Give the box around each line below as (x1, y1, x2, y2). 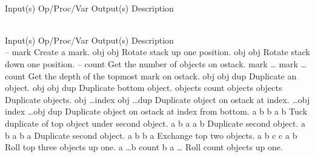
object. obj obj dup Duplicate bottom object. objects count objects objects (5, 81, 282, 94)
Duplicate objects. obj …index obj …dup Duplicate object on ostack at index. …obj (5, 93, 310, 105)
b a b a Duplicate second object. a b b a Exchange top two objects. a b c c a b (5, 129, 297, 141)
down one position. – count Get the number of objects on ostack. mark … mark (5, 57, 298, 70)
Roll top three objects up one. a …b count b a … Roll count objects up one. (5, 141, 283, 153)
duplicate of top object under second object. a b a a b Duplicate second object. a (5, 116, 305, 129)
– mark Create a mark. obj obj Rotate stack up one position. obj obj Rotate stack (5, 45, 310, 58)
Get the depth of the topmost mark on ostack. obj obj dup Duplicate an (28, 69, 297, 82)
